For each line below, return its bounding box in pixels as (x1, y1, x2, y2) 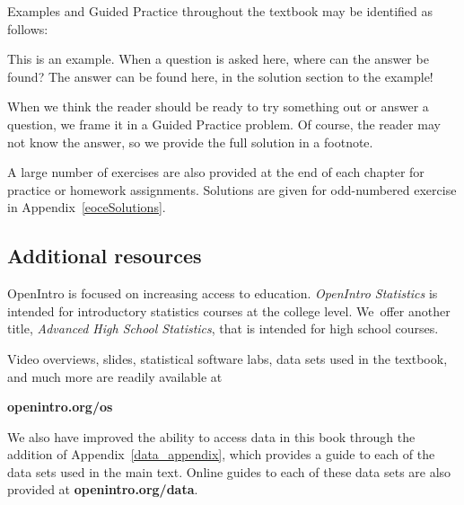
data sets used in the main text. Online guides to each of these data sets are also (7, 462, 451, 481)
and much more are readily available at (7, 367, 223, 385)
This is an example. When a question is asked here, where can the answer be (7, 49, 429, 68)
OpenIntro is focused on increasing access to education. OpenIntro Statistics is (7, 284, 438, 303)
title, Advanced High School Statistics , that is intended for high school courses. (7, 319, 439, 338)
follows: (7, 19, 48, 38)
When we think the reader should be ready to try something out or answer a (7, 97, 429, 116)
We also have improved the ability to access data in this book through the (7, 427, 416, 446)
